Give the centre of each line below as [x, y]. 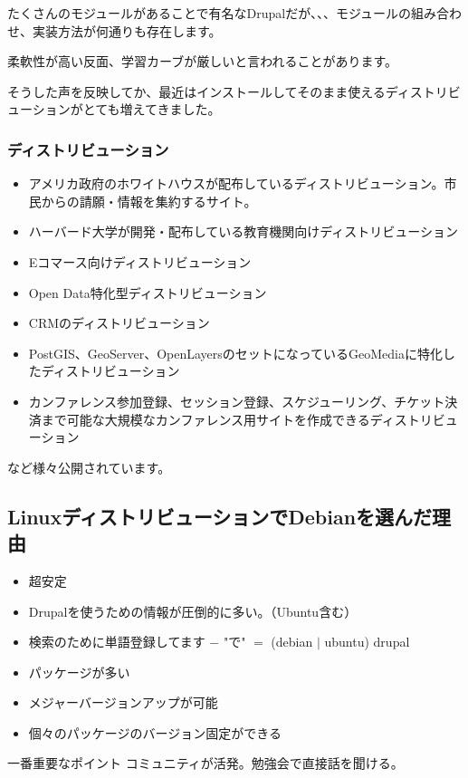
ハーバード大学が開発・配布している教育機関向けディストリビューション [243, 231]
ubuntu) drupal [367, 642]
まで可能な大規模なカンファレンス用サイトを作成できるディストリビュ [249, 419]
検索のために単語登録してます [117, 642]
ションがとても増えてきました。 [126, 109]
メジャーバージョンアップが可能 [123, 702]
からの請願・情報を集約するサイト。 [149, 201]
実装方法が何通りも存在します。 [127, 30]
